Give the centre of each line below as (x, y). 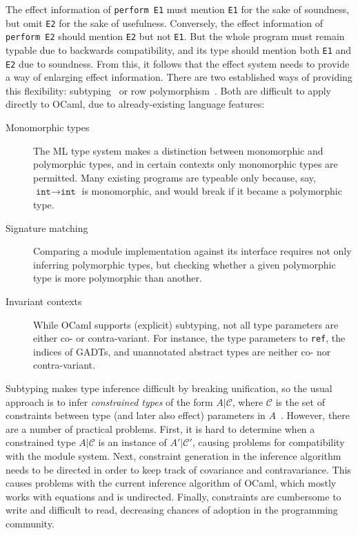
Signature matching (47, 227)
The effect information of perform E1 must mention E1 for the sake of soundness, (178, 9)
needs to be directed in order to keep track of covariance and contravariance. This (178, 469)
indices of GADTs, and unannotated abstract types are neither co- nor (182, 351)
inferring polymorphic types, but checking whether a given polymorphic (185, 264)
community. (30, 523)
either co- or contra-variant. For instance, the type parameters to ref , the (189, 338)
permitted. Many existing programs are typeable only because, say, (175, 177)
